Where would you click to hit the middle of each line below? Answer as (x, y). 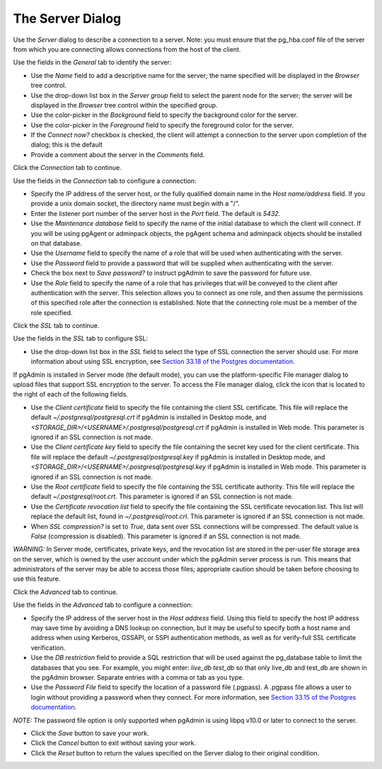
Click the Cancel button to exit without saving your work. (114, 743)
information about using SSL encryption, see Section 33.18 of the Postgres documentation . (163, 362)
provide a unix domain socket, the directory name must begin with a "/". (135, 204)
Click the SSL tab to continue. (56, 326)
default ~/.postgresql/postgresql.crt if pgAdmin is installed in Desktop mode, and (149, 417)
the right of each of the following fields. (71, 394)
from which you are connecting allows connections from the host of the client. (127, 49)
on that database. (56, 243)
